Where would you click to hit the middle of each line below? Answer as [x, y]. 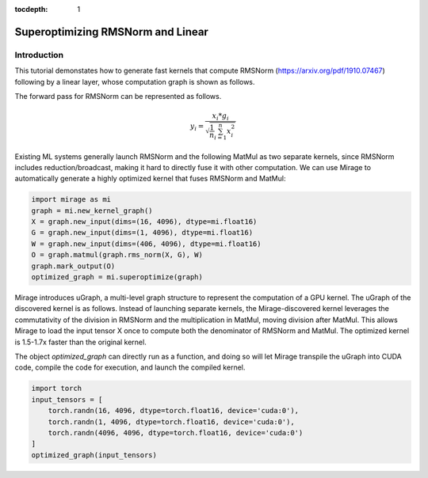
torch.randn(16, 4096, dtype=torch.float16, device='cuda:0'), [174, 411]
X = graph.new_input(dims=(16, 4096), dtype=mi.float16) [144, 222]
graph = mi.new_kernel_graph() [92, 211]
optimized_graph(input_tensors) [94, 455]
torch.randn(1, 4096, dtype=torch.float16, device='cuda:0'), [171, 422]
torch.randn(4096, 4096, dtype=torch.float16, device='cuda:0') [176, 432]
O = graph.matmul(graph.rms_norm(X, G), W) [117, 255]
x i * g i [221, 117]
